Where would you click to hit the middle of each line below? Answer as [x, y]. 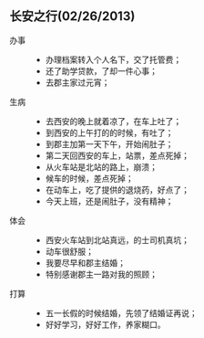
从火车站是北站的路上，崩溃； [101, 166]
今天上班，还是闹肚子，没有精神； [109, 201]
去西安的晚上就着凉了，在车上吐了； [113, 121]
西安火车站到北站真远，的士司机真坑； [117, 239]
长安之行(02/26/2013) [72, 16]
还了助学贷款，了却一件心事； [101, 70]
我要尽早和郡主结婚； [85, 262]
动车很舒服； [69, 251]
